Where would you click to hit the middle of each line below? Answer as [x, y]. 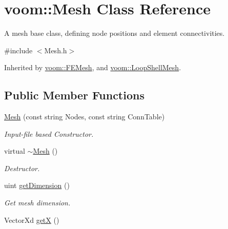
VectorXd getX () [32, 220]
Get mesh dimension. [37, 203]
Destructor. [22, 168]
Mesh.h [56, 50]
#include [18, 50]
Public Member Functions [74, 95]
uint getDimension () [37, 185]
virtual [15, 151]
